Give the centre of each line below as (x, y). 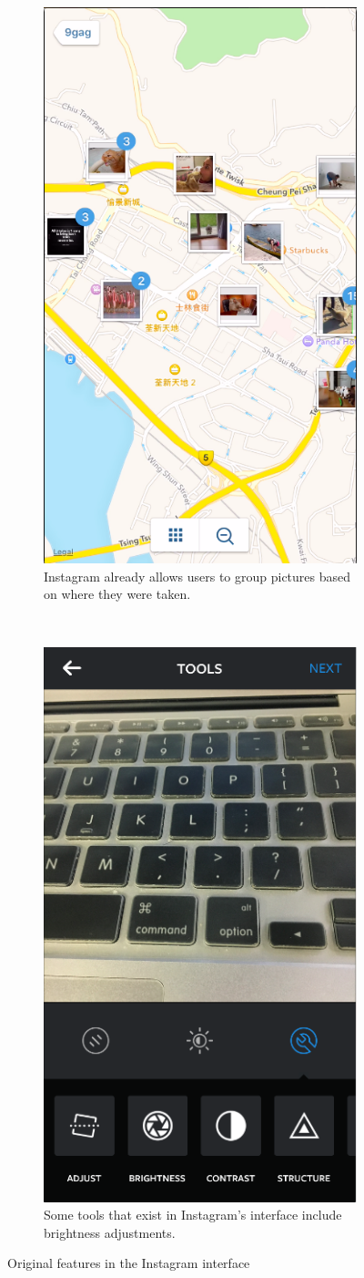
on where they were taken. (117, 594)
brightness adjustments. (110, 1232)
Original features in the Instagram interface (129, 1263)
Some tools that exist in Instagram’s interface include (193, 1215)
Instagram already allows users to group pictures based (197, 576)
